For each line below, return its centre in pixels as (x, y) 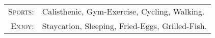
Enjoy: (22, 26)
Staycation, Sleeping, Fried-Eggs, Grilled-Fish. (124, 26)
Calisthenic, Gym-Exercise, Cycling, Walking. (123, 11)
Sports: (21, 11)
